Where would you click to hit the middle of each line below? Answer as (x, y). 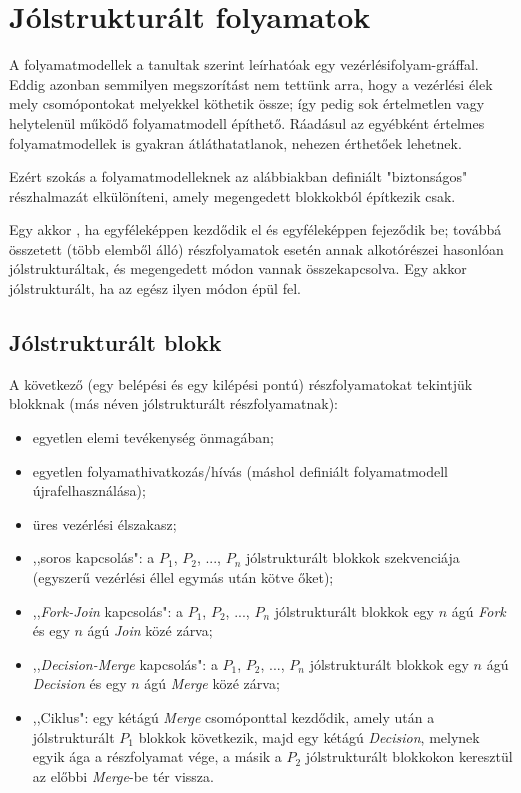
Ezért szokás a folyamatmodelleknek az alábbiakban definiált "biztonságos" (238, 176)
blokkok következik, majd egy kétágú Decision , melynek (309, 736)
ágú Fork (478, 610)
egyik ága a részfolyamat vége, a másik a (157, 756)
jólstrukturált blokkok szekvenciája (353, 557)
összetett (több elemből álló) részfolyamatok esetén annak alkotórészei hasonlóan (256, 248)
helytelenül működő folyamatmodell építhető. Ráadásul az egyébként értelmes (247, 122)
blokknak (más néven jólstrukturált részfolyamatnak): (173, 403)
